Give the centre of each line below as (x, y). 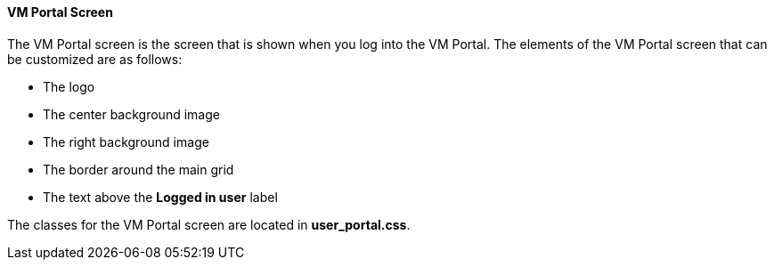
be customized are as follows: (95, 59)
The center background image (131, 114)
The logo (69, 86)
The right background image (126, 142)
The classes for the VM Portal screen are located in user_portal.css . (209, 224)
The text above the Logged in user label (160, 197)
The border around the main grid (139, 169)
